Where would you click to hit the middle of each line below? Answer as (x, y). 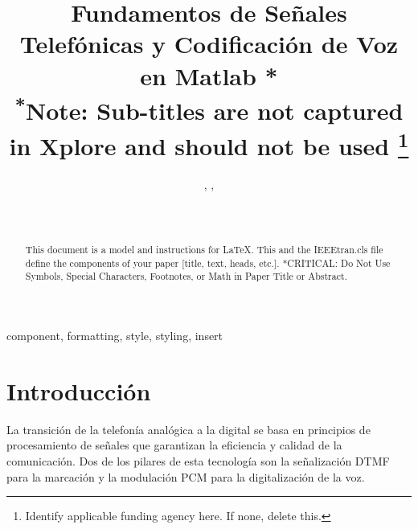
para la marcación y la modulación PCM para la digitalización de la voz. (186, 476)
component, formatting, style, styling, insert (115, 336)
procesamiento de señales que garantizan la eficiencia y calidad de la (174, 445)
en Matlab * (209, 75)
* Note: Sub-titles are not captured (209, 109)
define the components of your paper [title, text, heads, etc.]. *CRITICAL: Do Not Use (208, 262)
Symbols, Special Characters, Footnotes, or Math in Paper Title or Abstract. (186, 276)
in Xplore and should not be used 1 (209, 144)
